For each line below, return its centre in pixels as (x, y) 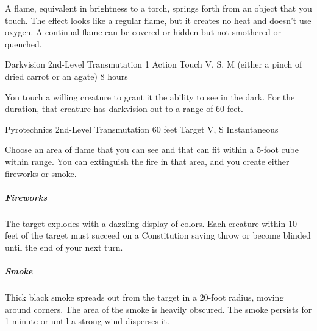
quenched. (23, 44)
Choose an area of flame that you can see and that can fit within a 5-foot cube (152, 149)
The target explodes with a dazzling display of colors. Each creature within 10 (151, 223)
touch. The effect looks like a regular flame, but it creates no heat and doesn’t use (158, 20)
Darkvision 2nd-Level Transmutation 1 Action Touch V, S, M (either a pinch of (154, 64)
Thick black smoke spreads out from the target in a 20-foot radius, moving (144, 297)
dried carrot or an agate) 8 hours (66, 76)
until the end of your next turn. (64, 247)
